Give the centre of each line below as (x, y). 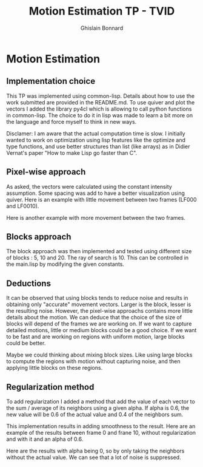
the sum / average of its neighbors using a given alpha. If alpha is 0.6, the (98, 408)
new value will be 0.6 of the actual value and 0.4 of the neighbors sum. (95, 414)
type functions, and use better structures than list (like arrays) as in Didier (98, 146)
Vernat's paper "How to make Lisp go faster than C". (72, 152)
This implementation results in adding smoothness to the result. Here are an (101, 426)
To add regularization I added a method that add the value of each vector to (101, 401)
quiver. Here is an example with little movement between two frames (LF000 (101, 199)
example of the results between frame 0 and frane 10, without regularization (101, 433)
